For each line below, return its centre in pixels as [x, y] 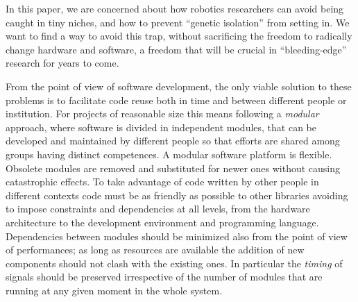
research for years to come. [62, 63]
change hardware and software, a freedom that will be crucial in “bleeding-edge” [176, 49]
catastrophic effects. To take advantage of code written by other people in [162, 182]
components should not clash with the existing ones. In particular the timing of [174, 263]
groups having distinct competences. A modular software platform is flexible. [169, 154]
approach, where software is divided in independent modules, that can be [161, 127]
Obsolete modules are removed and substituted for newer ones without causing [173, 168]
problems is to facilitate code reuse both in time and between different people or [176, 100]
